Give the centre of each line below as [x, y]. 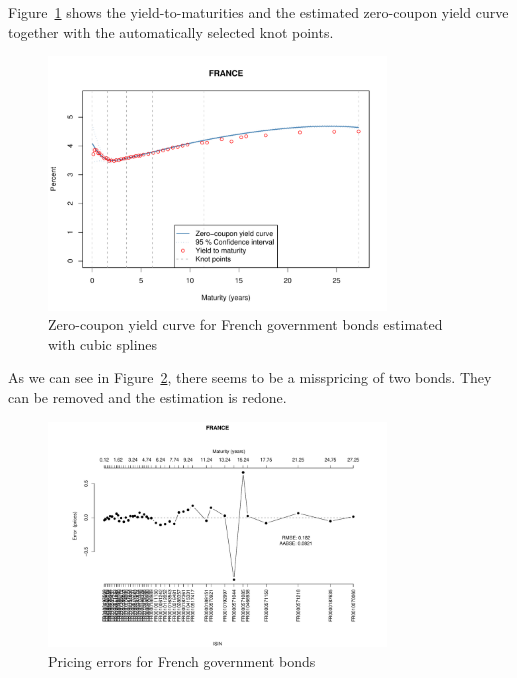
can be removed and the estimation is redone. [147, 396]
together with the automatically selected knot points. [171, 31]
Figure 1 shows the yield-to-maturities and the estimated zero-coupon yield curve [258, 12]
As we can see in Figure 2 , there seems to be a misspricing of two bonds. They [250, 377]
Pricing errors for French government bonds [182, 661]
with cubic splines [103, 343]
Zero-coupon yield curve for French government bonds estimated [245, 324]
